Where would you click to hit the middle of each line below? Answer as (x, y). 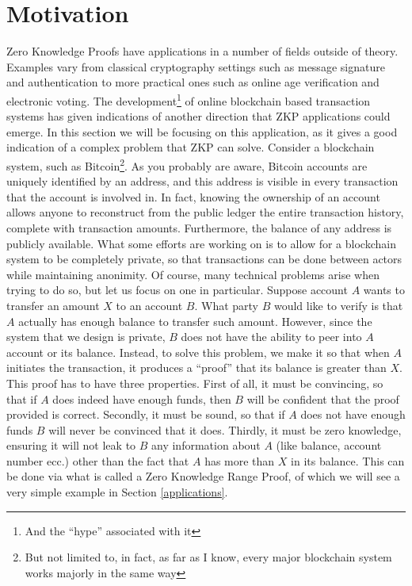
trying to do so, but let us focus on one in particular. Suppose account (177, 290)
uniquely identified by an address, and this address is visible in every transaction (202, 181)
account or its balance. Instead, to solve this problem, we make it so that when (198, 352)
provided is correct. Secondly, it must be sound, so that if (146, 414)
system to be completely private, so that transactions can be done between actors (204, 259)
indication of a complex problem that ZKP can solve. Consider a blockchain (191, 147)
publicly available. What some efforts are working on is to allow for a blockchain (201, 243)
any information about (206, 445)
